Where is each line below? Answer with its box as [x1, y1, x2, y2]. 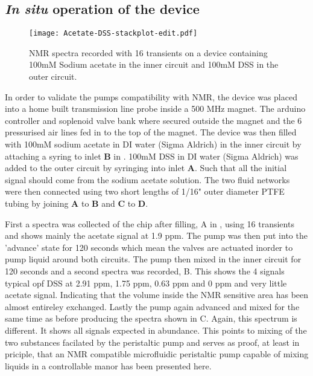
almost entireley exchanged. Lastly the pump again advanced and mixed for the [5, 300, 300, 313]
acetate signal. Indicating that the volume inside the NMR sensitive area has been [5, 288, 309, 301]
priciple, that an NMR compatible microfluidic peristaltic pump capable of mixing [5, 348, 309, 360]
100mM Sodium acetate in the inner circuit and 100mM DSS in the [29, 58, 279, 71]
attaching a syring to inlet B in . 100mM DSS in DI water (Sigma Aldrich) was [5, 149, 299, 162]
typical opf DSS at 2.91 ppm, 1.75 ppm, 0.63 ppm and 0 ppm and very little [5, 276, 287, 289]
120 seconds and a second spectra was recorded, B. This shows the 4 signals [5, 264, 285, 277]
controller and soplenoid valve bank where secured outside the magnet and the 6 [5, 114, 302, 126]
